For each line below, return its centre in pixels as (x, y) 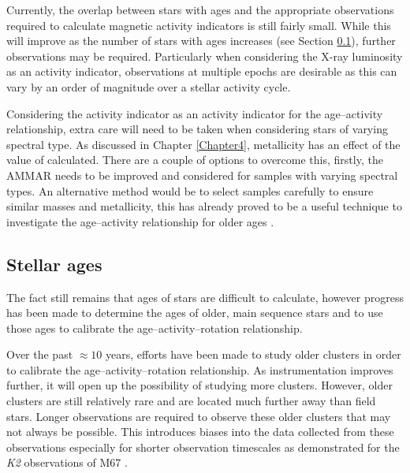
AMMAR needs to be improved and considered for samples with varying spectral (202, 175)
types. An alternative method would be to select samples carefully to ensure (190, 190)
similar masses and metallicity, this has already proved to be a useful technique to (204, 206)
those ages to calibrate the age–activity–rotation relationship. (155, 328)
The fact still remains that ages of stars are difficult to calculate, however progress (205, 297)
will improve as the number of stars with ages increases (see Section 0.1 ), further (201, 41)
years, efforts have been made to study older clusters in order (253, 354)
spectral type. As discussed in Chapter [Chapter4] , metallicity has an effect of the (203, 144)
